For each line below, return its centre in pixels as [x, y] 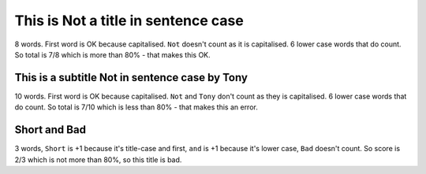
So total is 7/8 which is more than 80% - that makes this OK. [112, 54]
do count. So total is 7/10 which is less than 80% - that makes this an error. [136, 107]
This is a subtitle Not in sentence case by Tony [131, 78]
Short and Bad [50, 130]
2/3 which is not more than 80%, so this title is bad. [98, 159]
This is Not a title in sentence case [129, 20]
